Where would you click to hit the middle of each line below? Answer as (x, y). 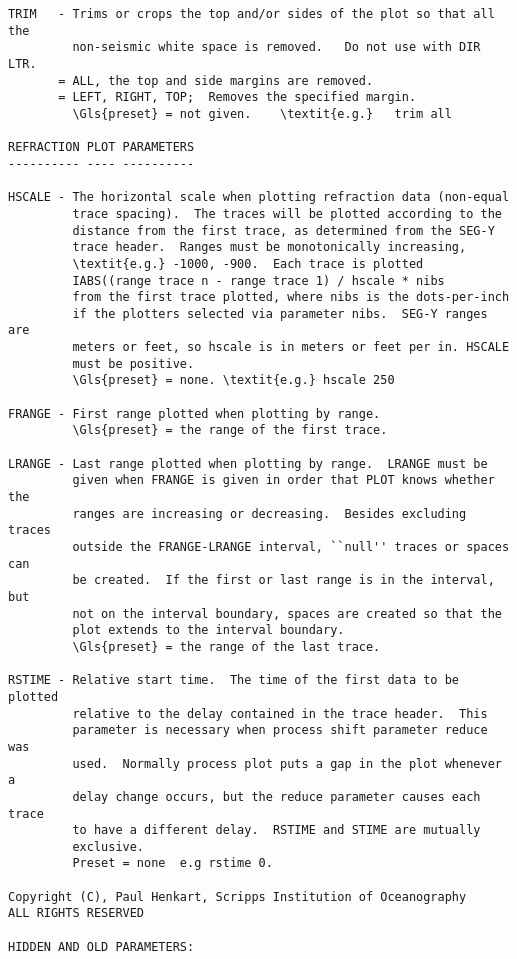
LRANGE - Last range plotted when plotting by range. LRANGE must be (248, 463)
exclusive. (108, 846)
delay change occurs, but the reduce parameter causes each (276, 796)
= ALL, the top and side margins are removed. (216, 80)
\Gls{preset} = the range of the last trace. (226, 646)
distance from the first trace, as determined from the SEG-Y (283, 230)
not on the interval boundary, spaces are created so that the (287, 613)
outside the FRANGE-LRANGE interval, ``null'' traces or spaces (291, 547)
